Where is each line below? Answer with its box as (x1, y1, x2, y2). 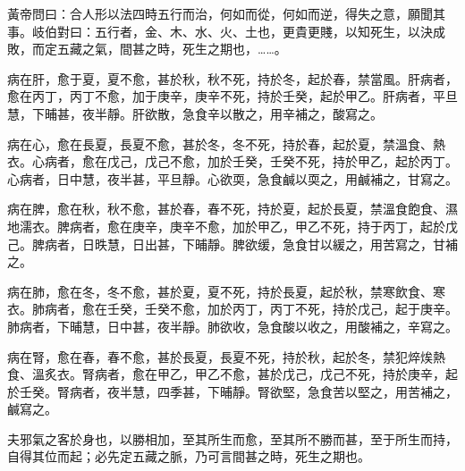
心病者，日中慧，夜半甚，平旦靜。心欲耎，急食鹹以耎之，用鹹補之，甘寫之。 (7, 169, 458, 188)
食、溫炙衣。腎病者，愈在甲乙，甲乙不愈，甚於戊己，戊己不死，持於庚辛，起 (7, 365, 458, 383)
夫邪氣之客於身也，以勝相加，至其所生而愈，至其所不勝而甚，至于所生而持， (7, 429, 458, 448)
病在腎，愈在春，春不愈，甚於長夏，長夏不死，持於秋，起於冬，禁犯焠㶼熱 (7, 347, 445, 366)
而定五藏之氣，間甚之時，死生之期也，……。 (31, 39, 287, 58)
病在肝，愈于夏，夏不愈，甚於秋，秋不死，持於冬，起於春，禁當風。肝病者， (7, 69, 458, 88)
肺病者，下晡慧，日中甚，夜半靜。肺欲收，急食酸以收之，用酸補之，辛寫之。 (7, 316, 458, 335)
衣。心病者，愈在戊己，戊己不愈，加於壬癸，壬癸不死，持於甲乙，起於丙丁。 (7, 152, 458, 171)
